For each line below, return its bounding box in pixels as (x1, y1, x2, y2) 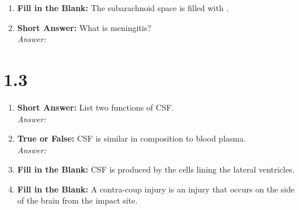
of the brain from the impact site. (17, 194, 138, 206)
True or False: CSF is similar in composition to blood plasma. (17, 132, 246, 144)
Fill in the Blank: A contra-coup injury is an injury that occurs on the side (17, 183, 295, 195)
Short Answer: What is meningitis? (17, 21, 151, 33)
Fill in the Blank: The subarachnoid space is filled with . (17, 2, 229, 13)
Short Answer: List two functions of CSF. (17, 101, 174, 113)
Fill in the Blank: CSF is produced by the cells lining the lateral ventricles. (17, 163, 295, 175)
